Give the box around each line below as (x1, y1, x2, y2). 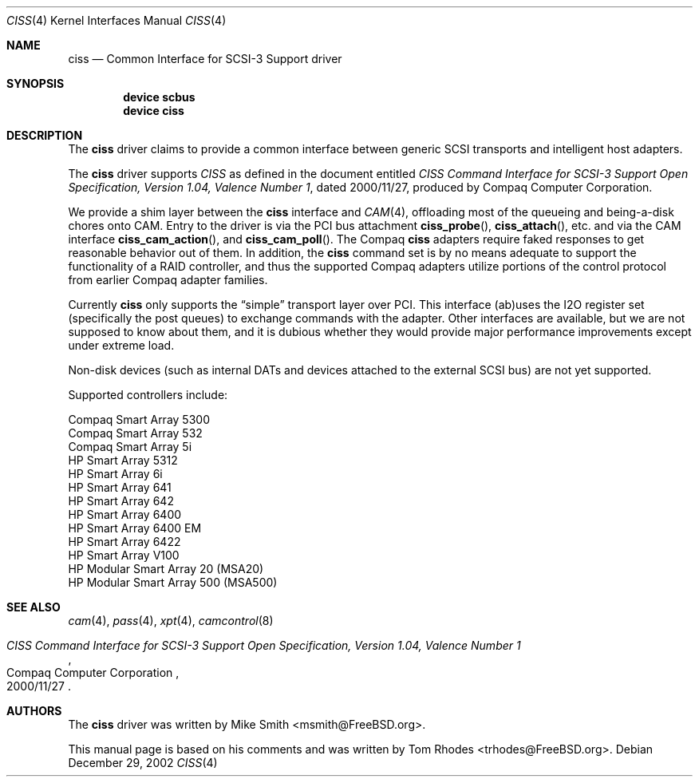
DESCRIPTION (6, 129, 83, 142)
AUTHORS (6, 704, 62, 718)
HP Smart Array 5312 (68, 453, 178, 467)
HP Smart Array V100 (68, 548, 180, 562)
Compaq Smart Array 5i (68, 440, 192, 453)
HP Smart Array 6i (68, 467, 163, 480)
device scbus (123, 90, 195, 104)
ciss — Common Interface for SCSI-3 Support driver (68, 52, 342, 65)
